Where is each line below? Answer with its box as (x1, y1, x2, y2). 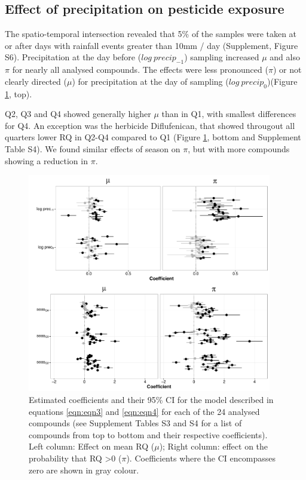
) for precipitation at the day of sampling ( (72, 75, 229, 87)
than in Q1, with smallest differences (161, 107, 296, 120)
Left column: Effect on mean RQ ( (29, 440, 155, 453)
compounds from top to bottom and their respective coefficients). (29, 428, 268, 441)
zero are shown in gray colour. (29, 463, 139, 476)
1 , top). (5, 87, 32, 100)
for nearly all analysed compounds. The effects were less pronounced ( (12, 63, 268, 76)
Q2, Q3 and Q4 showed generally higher (5, 107, 151, 120)
